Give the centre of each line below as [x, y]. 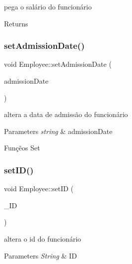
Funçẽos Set [22, 148]
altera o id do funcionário [43, 238]
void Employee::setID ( [39, 189]
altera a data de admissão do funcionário [66, 114]
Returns [16, 23]
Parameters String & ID [40, 255]
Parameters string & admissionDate [58, 131]
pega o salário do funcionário [48, 6]
